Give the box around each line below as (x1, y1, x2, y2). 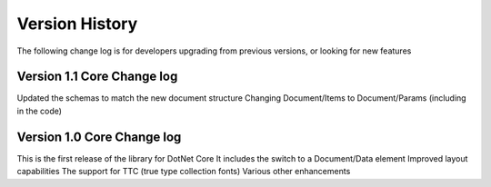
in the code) (16, 105, 63, 116)
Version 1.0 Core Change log (16, 129, 182, 144)
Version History (16, 14, 138, 34)
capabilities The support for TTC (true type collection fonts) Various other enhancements (16, 166, 351, 177)
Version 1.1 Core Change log (16, 69, 178, 84)
